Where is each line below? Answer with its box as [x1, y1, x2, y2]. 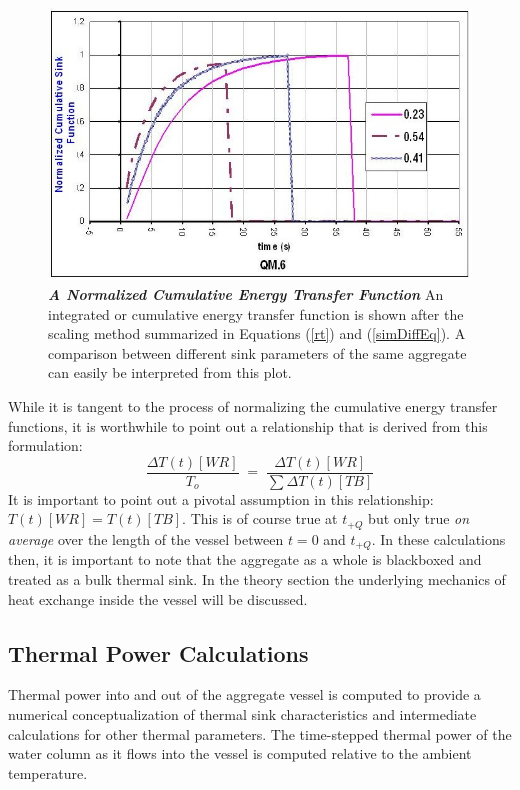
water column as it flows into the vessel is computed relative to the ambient [8, 743, 472, 764]
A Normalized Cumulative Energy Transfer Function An [48, 284, 444, 305]
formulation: [8, 435, 83, 456]
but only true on [368, 508, 470, 529]
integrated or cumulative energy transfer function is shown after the [48, 303, 464, 324]
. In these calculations [371, 528, 506, 549]
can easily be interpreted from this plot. [48, 362, 292, 383]
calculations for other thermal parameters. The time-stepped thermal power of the [8, 723, 512, 744]
